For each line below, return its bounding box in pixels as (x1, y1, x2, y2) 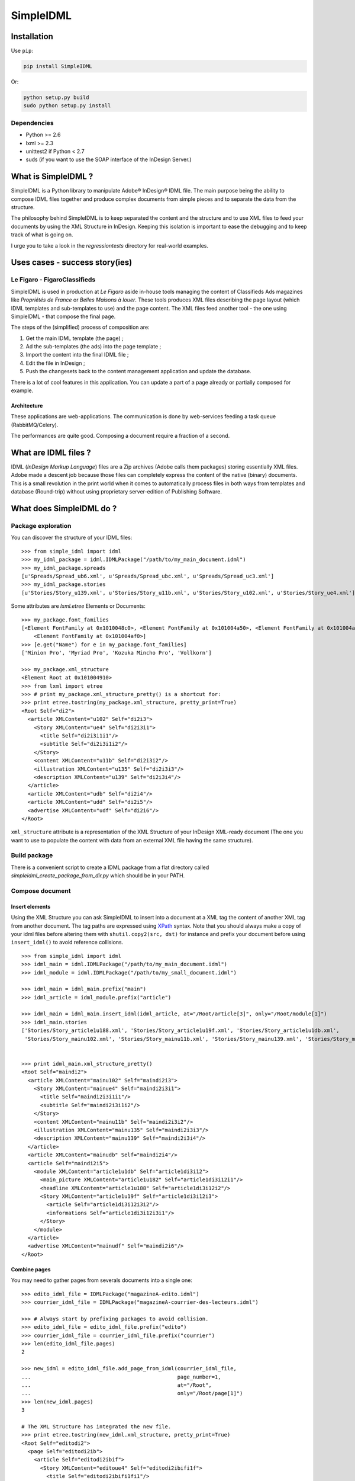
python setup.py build (23, 94, 89, 101)
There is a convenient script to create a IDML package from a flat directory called (11, 864, 209, 871)
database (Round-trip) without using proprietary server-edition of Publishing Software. (11, 488, 222, 495)
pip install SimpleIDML (23, 63, 93, 70)
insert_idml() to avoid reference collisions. (11, 939, 124, 946)
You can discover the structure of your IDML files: (11, 534, 133, 541)
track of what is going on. (11, 231, 73, 238)
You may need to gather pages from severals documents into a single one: (11, 1277, 192, 1284)
